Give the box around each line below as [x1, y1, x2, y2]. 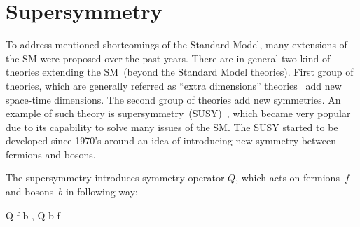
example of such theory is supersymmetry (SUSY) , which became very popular [6, 106, 351, 121]
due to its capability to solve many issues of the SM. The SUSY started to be [6, 119, 338, 134]
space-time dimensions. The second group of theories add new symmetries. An [6, 92, 341, 106]
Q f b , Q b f [6, 207, 60, 222]
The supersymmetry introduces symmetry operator [6, 170, 225, 185]
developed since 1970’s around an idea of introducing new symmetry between [6, 133, 337, 148]
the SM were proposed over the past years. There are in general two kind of [6, 50, 331, 65]
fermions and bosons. [6, 146, 96, 161]
